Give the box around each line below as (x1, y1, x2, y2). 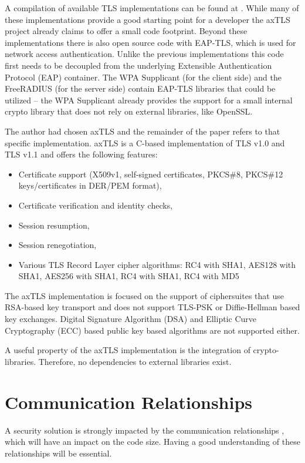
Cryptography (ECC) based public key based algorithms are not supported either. (5, 324, 300, 336)
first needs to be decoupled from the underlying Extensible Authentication (5, 59, 272, 71)
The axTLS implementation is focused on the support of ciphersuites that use (5, 289, 284, 301)
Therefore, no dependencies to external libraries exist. (38, 355, 232, 367)
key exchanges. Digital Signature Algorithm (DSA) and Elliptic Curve (5, 313, 256, 325)
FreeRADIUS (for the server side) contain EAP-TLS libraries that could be (5, 82, 276, 95)
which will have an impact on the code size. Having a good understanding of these (5, 435, 300, 448)
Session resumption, (18, 219, 90, 231)
